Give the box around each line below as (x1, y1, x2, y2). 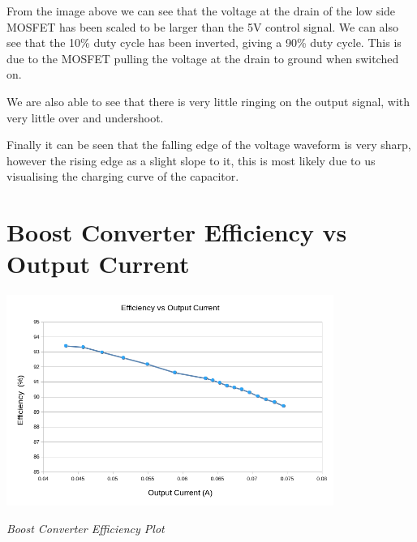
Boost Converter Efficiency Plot (6, 519, 165, 536)
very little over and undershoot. (6, 109, 164, 126)
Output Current (6, 247, 190, 280)
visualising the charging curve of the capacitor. (6, 168, 239, 185)
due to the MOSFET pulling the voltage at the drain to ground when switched (6, 49, 399, 66)
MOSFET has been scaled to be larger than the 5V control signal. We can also (6, 18, 399, 35)
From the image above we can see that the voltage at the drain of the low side (6, 2, 396, 19)
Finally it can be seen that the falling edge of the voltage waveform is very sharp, (6, 136, 411, 153)
